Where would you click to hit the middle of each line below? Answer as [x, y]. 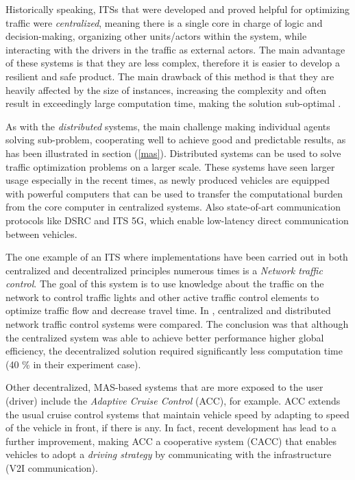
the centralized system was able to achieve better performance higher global [165, 337]
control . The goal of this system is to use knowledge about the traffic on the [165, 284]
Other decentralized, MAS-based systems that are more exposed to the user [164, 387]
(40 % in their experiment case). [73, 364]
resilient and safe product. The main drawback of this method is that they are [170, 76]
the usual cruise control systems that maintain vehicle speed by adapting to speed [177, 414]
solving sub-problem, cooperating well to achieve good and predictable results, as [176, 140]
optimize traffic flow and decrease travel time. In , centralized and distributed [168, 310]
